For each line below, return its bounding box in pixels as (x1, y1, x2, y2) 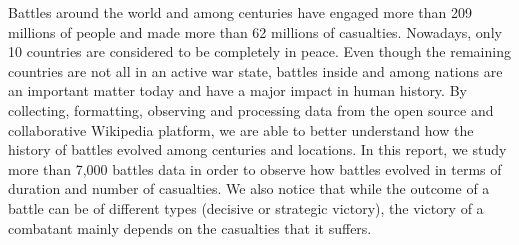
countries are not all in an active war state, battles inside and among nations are (8, 60, 503, 81)
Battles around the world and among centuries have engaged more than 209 (8, 2, 473, 22)
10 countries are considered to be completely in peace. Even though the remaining (8, 41, 511, 62)
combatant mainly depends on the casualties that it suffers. (8, 217, 372, 238)
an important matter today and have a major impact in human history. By (8, 80, 467, 101)
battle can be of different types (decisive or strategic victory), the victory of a (8, 197, 484, 218)
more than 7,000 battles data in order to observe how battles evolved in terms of (8, 158, 502, 179)
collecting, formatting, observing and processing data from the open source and (8, 99, 494, 120)
